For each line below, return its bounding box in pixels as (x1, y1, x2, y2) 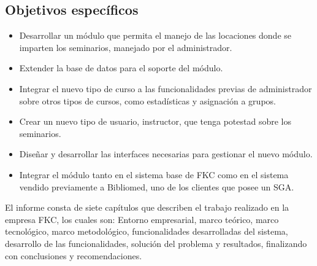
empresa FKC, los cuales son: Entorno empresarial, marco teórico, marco (5, 213, 279, 225)
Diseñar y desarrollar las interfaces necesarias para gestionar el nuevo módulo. (19, 147, 313, 160)
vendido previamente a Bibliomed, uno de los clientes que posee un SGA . (19, 180, 294, 193)
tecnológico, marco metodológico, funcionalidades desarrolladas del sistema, (5, 225, 288, 238)
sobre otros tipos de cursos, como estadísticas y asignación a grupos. (19, 94, 276, 107)
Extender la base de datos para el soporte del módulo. (19, 61, 223, 74)
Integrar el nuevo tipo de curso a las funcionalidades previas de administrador (19, 82, 312, 95)
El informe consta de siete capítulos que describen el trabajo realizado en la (5, 201, 289, 214)
